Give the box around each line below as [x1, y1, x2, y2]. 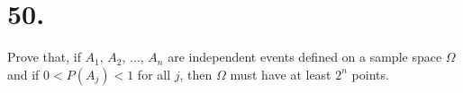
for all [137, 64, 171, 83]
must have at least [230, 64, 331, 83]
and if [7, 64, 40, 83]
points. [351, 64, 389, 83]
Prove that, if [7, 47, 81, 66]
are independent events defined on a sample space [168, 47, 442, 66]
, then [179, 64, 213, 83]
